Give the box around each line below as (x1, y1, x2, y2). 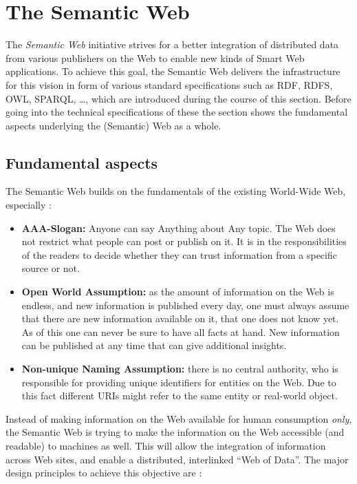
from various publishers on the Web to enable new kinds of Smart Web (6, 50, 305, 65)
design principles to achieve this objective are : (6, 465, 202, 480)
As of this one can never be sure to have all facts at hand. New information (21, 324, 340, 339)
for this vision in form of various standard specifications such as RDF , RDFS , (6, 77, 333, 92)
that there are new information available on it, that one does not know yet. (21, 311, 339, 326)
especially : (6, 198, 52, 212)
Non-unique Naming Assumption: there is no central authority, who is (21, 361, 338, 376)
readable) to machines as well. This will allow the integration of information (6, 438, 326, 452)
